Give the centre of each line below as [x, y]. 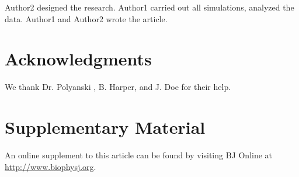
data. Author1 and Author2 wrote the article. [86, 18]
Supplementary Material [105, 127]
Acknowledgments [78, 59]
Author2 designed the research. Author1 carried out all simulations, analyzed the [149, 7]
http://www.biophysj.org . [51, 166]
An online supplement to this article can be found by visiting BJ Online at [139, 155]
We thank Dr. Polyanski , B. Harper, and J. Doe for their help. [118, 87]
